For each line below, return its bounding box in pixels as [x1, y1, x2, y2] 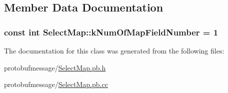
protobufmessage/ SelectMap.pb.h [4, 62, 106, 72]
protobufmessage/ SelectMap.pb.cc [4, 79, 108, 89]
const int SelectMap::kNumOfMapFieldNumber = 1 [4, 25, 218, 38]
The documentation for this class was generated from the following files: [4, 45, 224, 55]
